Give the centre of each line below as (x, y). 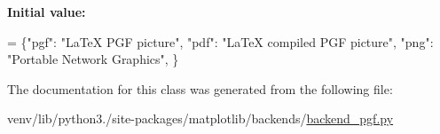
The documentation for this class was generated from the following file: (200, 88)
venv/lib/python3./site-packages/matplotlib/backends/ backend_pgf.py (200, 118)
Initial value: (47, 12)
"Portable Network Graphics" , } (93, 59)
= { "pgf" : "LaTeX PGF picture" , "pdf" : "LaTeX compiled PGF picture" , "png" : (220, 41)
